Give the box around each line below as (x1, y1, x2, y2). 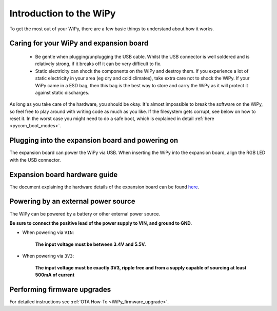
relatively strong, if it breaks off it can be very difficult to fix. (35, 61, 162, 67)
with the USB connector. (9, 157, 61, 163)
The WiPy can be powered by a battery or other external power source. (9, 210, 161, 217)
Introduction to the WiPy (9, 8, 116, 19)
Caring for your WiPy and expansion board (9, 39, 149, 48)
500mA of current (35, 271, 74, 278)
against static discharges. (35, 89, 90, 95)
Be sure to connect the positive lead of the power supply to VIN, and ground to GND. (9, 220, 192, 226)
